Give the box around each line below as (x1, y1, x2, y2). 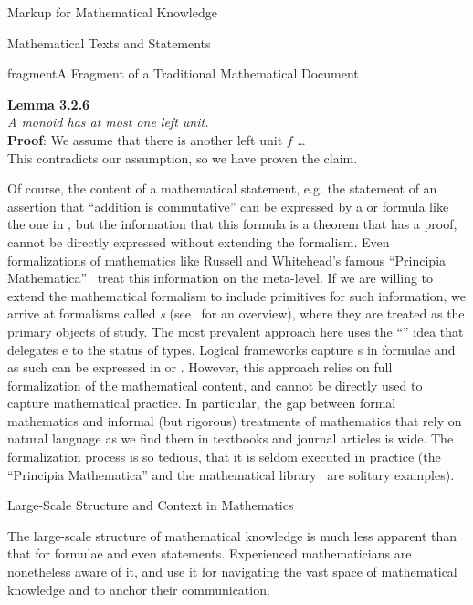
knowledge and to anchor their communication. (7, 579, 270, 599)
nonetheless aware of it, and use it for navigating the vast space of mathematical (7, 562, 457, 581)
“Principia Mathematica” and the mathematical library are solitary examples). (7, 464, 455, 484)
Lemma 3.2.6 (7, 94, 90, 113)
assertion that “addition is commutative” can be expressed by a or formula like (7, 196, 449, 215)
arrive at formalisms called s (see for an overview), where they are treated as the (7, 304, 465, 323)
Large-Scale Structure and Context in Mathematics (7, 495, 294, 515)
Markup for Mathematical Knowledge (7, 3, 217, 21)
